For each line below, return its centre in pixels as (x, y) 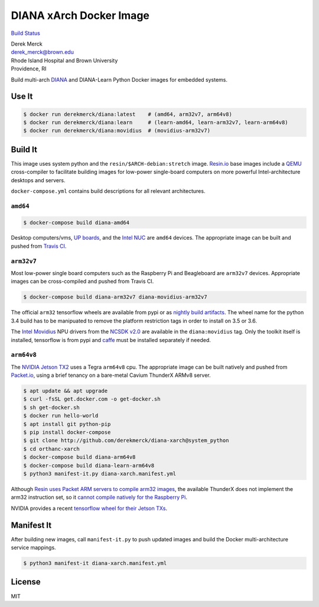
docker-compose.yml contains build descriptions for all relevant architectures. (108, 191)
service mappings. (33, 548)
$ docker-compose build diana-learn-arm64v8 (89, 465)
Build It (24, 149)
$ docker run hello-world (61, 416)
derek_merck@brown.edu (42, 52)
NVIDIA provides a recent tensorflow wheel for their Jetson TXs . (89, 508)
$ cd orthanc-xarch (51, 449)
